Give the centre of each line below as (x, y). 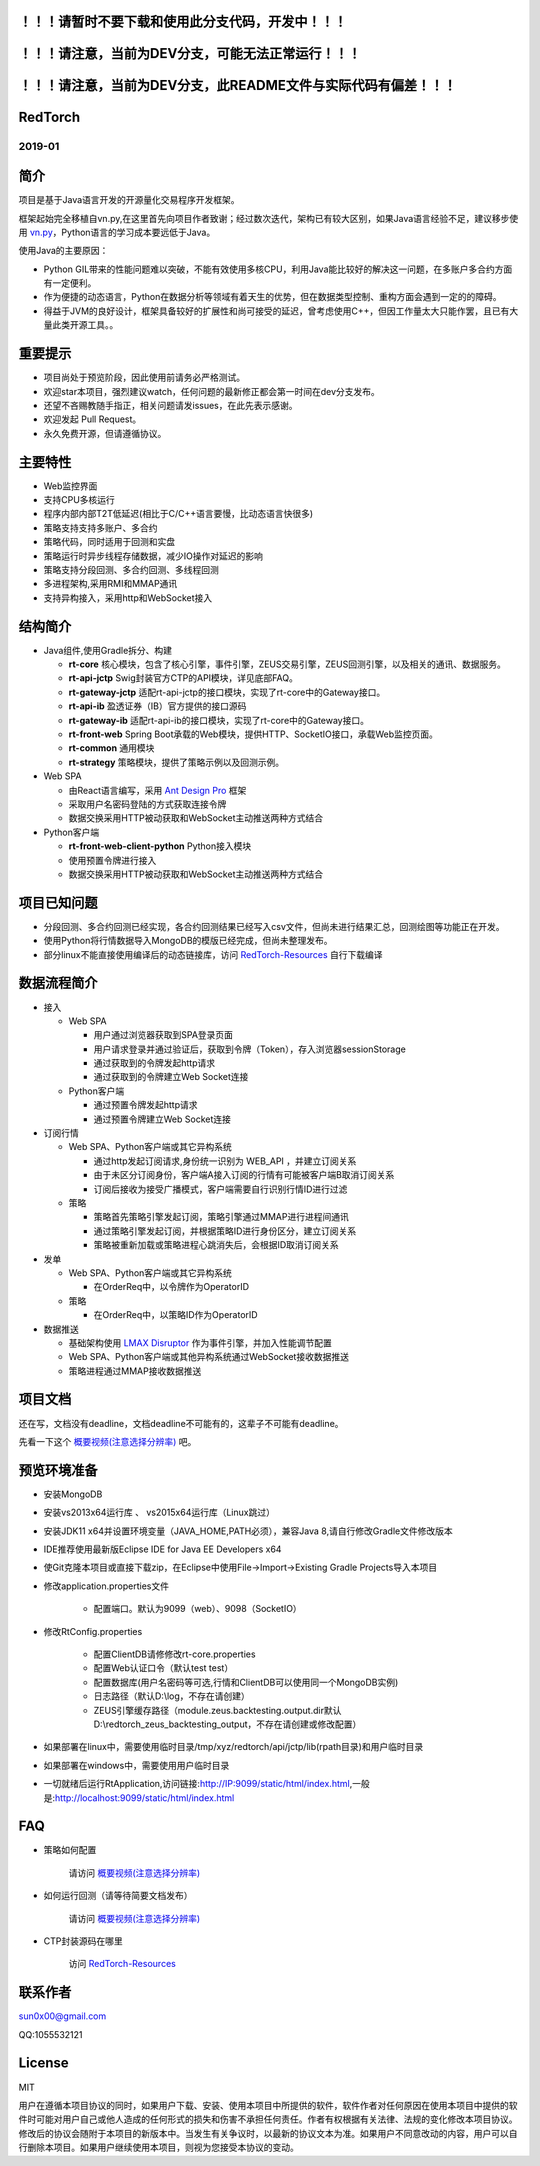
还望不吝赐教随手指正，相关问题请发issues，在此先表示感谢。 (170, 405)
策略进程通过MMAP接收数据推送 (135, 1371)
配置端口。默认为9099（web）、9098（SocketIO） (197, 1609)
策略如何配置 (70, 1850)
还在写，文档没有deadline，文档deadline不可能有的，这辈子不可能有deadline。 (181, 1423)
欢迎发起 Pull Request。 (92, 419)
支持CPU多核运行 (79, 500)
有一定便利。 (70, 283)
